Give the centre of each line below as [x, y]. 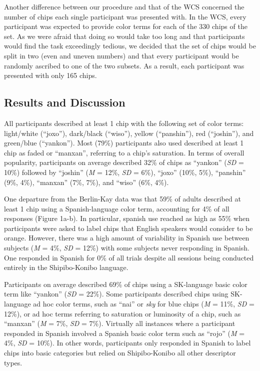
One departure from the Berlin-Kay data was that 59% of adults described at [122, 199]
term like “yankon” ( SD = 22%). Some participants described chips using [116, 294]
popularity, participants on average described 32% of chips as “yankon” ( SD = [124, 162]
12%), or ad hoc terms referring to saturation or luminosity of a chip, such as [122, 313]
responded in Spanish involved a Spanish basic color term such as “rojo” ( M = [124, 333]
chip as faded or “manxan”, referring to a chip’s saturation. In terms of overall [124, 152]
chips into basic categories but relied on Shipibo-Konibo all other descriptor [120, 353]
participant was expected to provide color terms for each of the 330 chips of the [126, 26]
